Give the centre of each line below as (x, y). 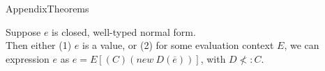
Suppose (23, 31)
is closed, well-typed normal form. (124, 31)
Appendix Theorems (47, 8)
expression (28, 58)
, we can (302, 45)
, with (213, 58)
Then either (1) (39, 45)
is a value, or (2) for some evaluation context (178, 45)
